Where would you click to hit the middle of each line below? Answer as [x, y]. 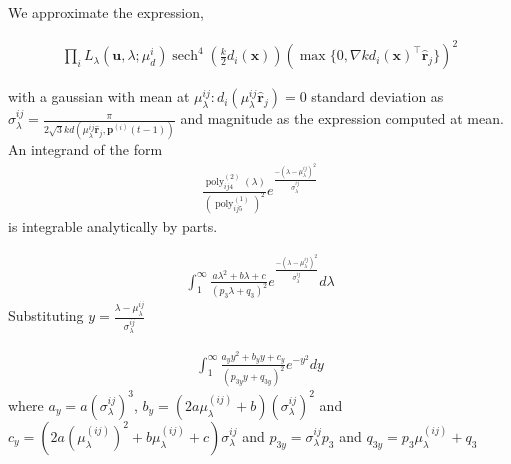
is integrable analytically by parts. [113, 225]
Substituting [46, 315]
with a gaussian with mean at [99, 96]
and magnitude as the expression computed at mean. [342, 118]
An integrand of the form [85, 149]
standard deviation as [377, 96]
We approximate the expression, [106, 12]
